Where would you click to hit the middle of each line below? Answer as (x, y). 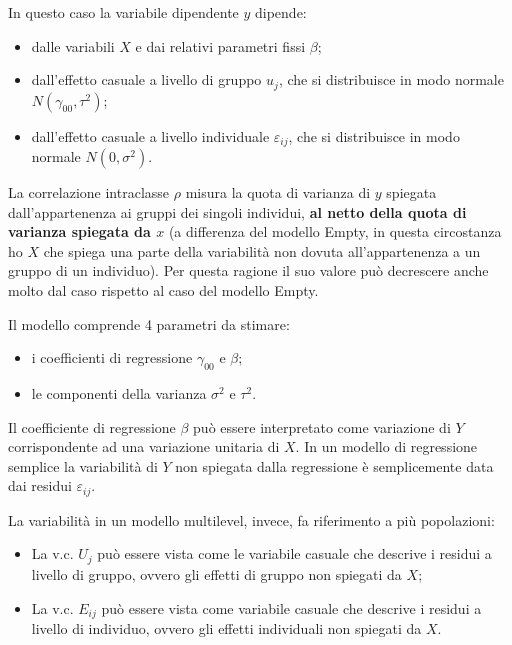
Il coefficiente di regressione (92, 426)
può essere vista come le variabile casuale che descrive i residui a (294, 553)
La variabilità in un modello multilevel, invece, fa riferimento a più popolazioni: (251, 519)
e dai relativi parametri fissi (220, 45)
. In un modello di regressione (386, 446)
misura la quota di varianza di (278, 192)
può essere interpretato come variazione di (322, 426)
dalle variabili (73, 45)
